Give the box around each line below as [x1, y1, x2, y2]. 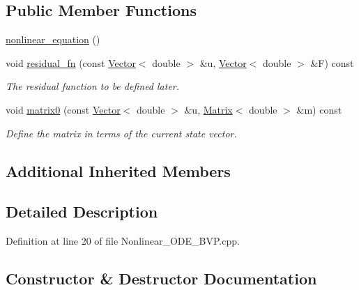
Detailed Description [6, 201, 158, 222]
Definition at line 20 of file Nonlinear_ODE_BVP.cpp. [6, 234, 240, 248]
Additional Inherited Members [6, 160, 231, 181]
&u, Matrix [184, 102, 233, 116]
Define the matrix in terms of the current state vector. [6, 125, 237, 140]
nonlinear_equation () [6, 32, 100, 47]
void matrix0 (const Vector [6, 102, 121, 116]
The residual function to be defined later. [6, 79, 180, 93]
